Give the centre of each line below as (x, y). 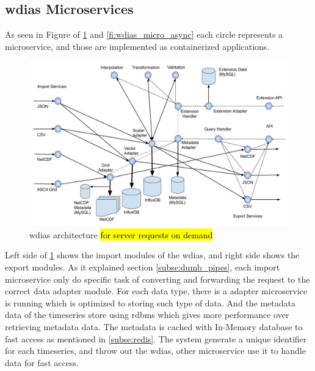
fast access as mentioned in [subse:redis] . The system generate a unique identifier (156, 338)
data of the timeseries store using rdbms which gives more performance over (147, 315)
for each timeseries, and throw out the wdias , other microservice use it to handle (155, 351)
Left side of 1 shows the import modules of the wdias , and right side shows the (152, 255)
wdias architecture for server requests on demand (121, 234)
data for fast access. (42, 362)
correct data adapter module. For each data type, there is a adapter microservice (156, 291)
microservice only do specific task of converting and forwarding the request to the (157, 279)
